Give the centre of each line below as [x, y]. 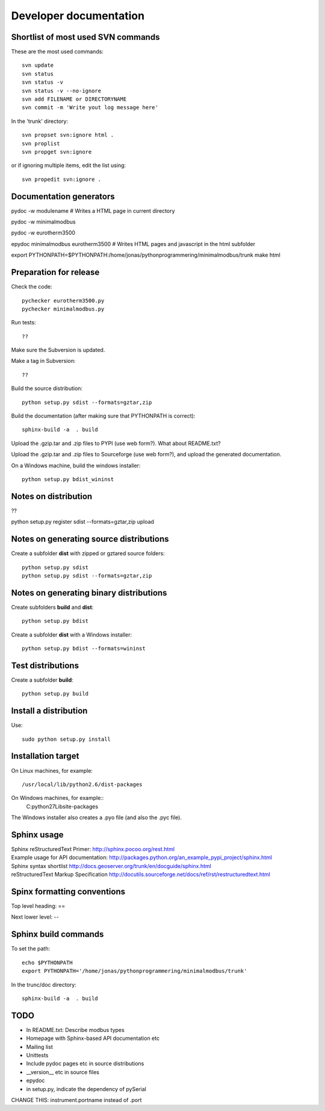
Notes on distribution [52, 496]
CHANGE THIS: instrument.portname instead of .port [76, 1100]
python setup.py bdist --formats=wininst [84, 649]
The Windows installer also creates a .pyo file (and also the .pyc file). [96, 817]
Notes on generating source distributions [90, 539]
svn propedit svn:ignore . [62, 179]
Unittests [37, 1056]
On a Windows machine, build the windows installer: [76, 465]
